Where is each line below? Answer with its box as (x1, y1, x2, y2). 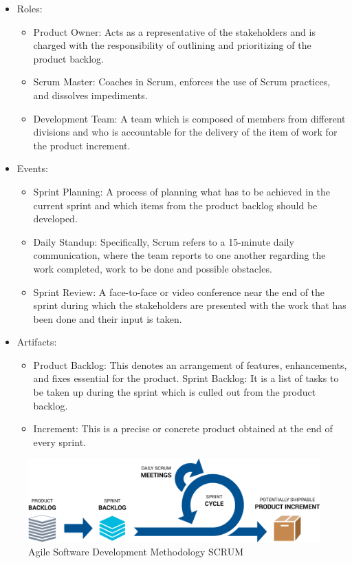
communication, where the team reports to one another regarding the (33, 248, 326, 262)
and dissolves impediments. (33, 87, 148, 102)
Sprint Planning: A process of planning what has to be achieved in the (33, 184, 331, 198)
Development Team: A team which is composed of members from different (33, 111, 346, 125)
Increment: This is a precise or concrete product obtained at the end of (33, 421, 333, 436)
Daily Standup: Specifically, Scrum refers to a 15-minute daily (33, 234, 294, 248)
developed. (33, 211, 78, 226)
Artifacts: (16, 334, 57, 349)
